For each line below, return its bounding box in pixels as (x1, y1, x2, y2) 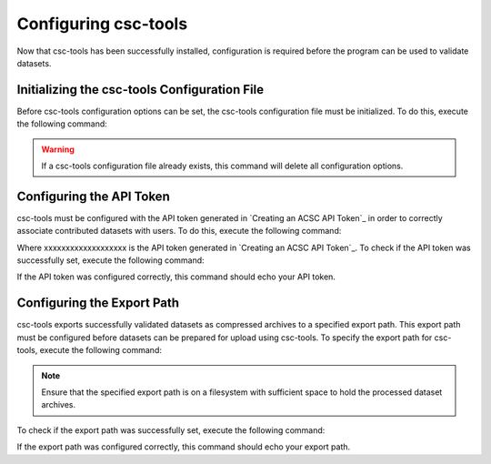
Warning (41, 144, 75, 155)
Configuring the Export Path (16, 296, 180, 311)
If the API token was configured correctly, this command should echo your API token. (16, 271, 336, 282)
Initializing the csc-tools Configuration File (16, 82, 264, 97)
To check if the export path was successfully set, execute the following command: (16, 424, 326, 436)
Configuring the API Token (16, 188, 170, 204)
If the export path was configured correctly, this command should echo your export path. (16, 441, 351, 452)
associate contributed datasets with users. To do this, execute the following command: (16, 226, 342, 237)
